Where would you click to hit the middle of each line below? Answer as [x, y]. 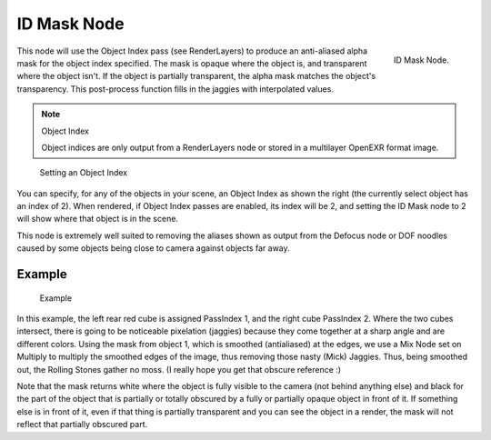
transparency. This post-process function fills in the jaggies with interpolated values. [175, 89]
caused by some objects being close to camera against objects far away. [153, 248]
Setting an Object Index [83, 173]
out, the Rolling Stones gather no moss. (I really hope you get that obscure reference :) [179, 369]
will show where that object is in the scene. [98, 219]
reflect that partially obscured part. [82, 425]
